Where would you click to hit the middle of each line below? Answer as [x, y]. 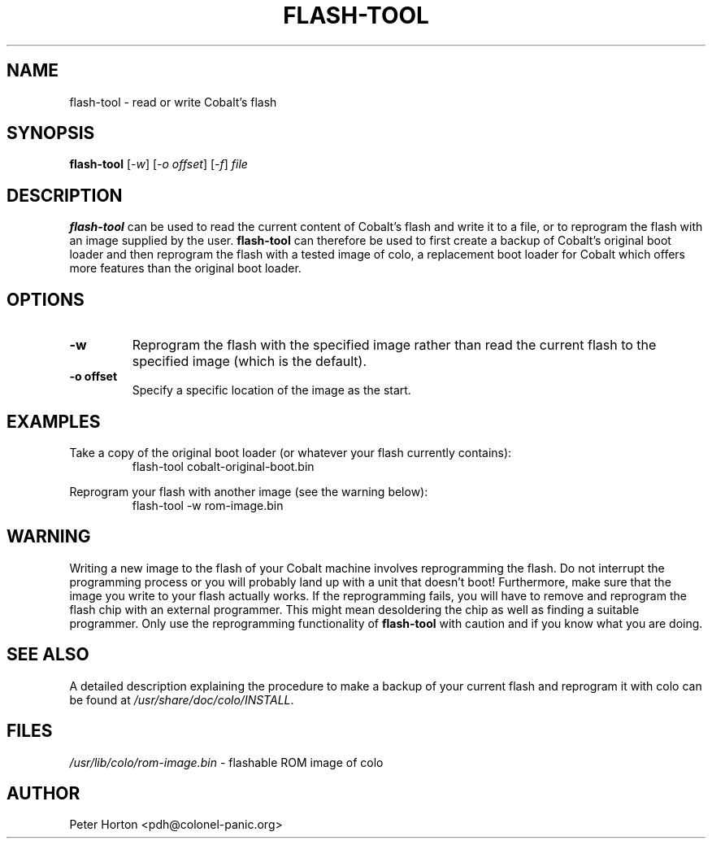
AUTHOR [43, 793]
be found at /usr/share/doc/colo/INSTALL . [182, 699]
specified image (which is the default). [250, 362]
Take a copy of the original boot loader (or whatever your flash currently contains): [291, 452]
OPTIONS [46, 299]
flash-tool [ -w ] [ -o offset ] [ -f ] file [158, 164]
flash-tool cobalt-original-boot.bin [223, 466]
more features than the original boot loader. [185, 268]
